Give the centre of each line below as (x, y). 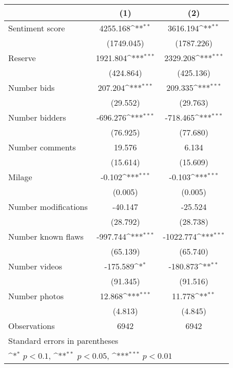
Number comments (42, 147)
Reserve (22, 58)
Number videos (35, 266)
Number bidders (37, 117)
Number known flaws (46, 236)
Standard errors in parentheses (63, 341)
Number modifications (48, 207)
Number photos (36, 296)
